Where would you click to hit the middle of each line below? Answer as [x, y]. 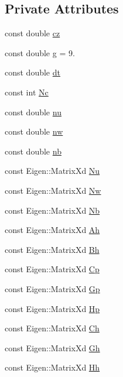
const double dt [33, 72]
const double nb [33, 151]
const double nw [34, 131]
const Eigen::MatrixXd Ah [52, 230]
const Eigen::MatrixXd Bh [52, 249]
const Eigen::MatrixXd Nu [52, 171]
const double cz [33, 33]
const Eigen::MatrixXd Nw [53, 190]
